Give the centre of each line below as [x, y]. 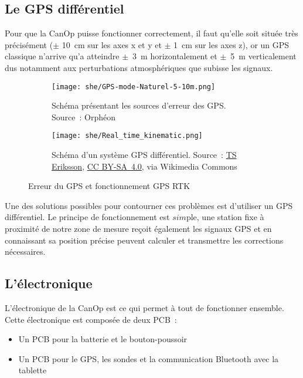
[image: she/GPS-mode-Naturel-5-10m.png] [134, 87]
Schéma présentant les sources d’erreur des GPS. [139, 105]
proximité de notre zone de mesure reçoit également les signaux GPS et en [138, 229]
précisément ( [29, 44]
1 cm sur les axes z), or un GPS [231, 44]
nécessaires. [25, 252]
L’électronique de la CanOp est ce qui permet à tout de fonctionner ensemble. [144, 308]
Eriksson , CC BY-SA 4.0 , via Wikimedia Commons [144, 166]
